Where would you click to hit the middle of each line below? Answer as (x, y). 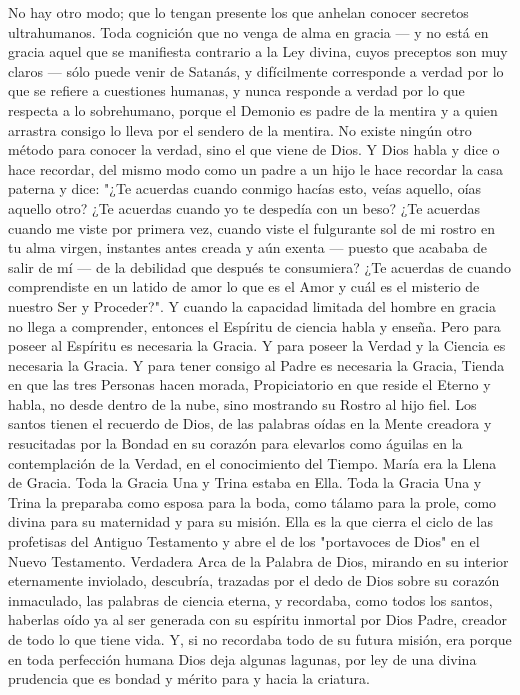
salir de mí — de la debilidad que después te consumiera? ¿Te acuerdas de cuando (259, 266)
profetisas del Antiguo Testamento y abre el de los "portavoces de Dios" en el (244, 541)
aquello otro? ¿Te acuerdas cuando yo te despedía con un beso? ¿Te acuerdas (244, 207)
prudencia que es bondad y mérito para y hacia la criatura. (189, 678)
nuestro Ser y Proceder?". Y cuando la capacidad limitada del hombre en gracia (252, 305)
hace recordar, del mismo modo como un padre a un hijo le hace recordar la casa (256, 168)
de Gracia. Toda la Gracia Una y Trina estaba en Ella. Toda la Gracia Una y (245, 482)
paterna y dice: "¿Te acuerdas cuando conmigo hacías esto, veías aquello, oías (245, 188)
